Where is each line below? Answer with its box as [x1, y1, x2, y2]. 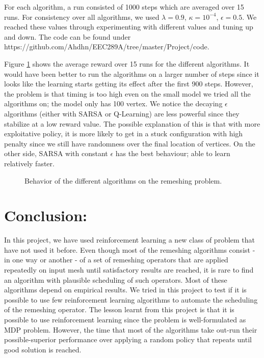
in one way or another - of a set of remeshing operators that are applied [4, 254, 228, 265]
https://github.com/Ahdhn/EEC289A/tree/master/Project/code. [4, 41, 209, 52]
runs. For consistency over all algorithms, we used [4, 11, 160, 22]
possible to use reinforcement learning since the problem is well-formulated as [4, 314, 246, 324]
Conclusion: [4, 205, 87, 226]
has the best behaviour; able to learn [115, 148, 230, 159]
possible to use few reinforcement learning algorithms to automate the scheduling [4, 294, 258, 305]
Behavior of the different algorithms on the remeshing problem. [24, 175, 222, 186]
